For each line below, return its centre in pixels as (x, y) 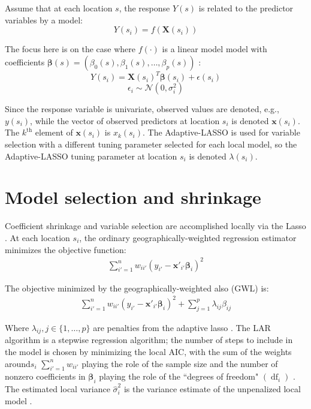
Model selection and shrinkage (133, 197)
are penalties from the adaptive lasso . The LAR (182, 327)
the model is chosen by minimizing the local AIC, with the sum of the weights (148, 351)
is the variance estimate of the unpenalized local (212, 389)
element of (54, 132)
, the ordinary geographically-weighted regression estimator (188, 237)
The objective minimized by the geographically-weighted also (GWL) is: (137, 288)
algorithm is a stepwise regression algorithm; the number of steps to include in (149, 340)
